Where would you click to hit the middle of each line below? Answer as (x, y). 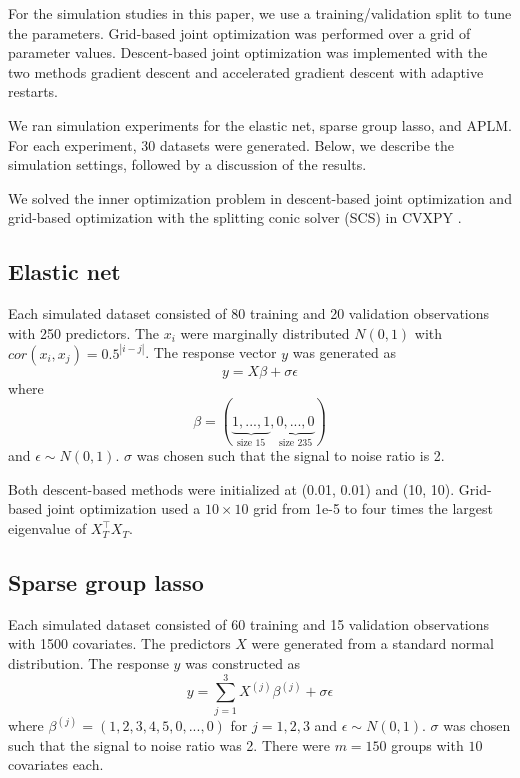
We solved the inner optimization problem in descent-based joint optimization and (260, 197)
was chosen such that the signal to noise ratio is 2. (290, 455)
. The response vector (211, 352)
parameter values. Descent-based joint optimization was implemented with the (248, 52)
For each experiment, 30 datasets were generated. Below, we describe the (231, 144)
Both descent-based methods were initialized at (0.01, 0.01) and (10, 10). (231, 488)
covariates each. (56, 764)
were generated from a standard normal (372, 643)
